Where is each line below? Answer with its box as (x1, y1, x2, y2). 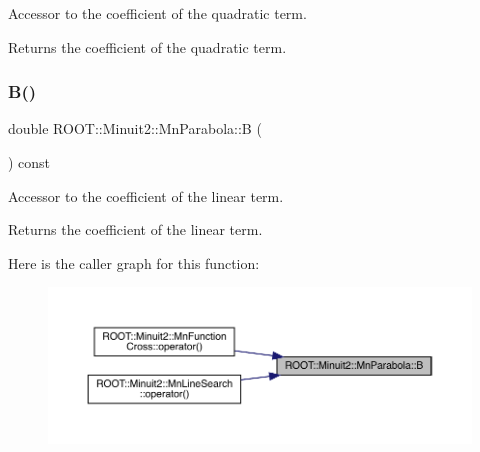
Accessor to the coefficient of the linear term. (8, 185, 284, 206)
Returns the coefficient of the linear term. (8, 219, 263, 240)
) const (8, 152, 51, 172)
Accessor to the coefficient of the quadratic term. (8, 3, 307, 23)
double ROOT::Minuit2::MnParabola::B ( (8, 118, 262, 139)
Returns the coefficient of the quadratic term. (8, 36, 287, 57)
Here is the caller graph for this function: (8, 252, 260, 273)
